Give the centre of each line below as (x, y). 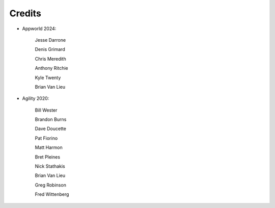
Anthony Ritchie (51, 68)
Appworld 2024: (39, 29)
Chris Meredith (50, 59)
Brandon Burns (51, 119)
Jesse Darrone (50, 40)
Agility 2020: (36, 98)
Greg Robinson (50, 185)
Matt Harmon (49, 147)
